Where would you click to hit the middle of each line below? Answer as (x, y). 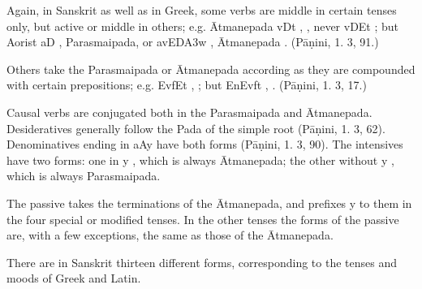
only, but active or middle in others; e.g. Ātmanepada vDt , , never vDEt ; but (203, 26)
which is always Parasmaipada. (84, 176)
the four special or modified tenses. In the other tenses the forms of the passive (203, 219)
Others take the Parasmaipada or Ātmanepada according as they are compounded (211, 69)
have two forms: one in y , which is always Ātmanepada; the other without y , (200, 160)
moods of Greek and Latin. (74, 278)
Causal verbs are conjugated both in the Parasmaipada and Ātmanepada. (189, 112)
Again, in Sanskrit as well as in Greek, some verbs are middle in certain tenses (202, 10)
